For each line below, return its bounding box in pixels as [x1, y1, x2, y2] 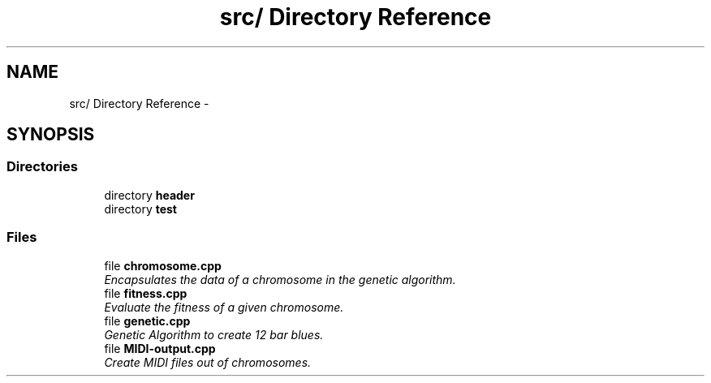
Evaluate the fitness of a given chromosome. [104, 299, 344, 314]
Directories [6, 158, 78, 175]
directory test [104, 201, 177, 216]
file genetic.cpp [104, 313, 191, 328]
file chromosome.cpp [104, 258, 222, 273]
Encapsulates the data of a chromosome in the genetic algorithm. [104, 272, 456, 286]
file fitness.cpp [104, 286, 187, 300]
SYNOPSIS [6, 124, 95, 145]
